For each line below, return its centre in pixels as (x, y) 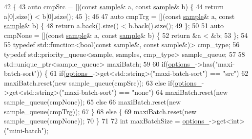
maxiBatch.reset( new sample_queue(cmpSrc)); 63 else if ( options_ (103, 82)
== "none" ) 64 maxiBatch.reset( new (173, 92)
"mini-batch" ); (27, 130)
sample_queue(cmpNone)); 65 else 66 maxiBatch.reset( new (93, 101)
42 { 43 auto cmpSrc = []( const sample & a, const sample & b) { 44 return (114, 6)
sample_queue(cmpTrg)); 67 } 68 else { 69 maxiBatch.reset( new (100, 111)
